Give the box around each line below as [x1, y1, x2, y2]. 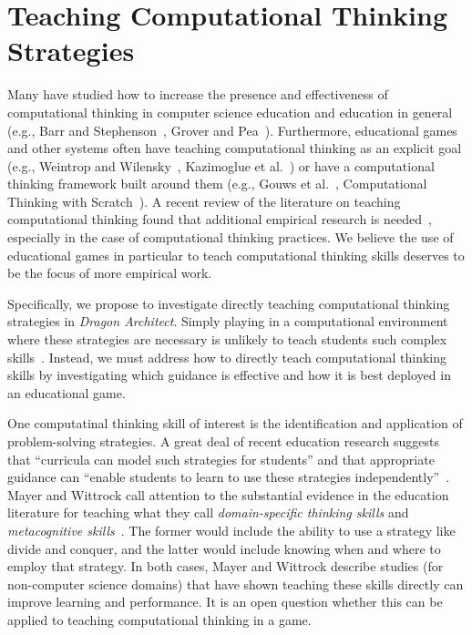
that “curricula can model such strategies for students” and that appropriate [7, 449, 435, 468]
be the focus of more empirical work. [7, 263, 212, 282]
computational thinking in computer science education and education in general [7, 102, 453, 121]
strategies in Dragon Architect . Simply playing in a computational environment [7, 312, 448, 331]
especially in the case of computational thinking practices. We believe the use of [7, 228, 454, 247]
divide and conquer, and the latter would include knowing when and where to [7, 538, 441, 558]
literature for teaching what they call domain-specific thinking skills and [7, 503, 409, 522]
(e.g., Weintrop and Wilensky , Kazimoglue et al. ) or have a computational [7, 156, 435, 175]
